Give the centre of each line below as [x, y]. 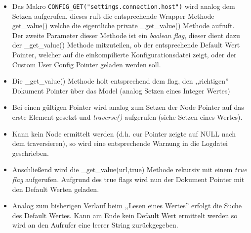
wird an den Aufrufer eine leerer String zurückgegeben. [95, 225]
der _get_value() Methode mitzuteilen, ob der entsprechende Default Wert [126, 45]
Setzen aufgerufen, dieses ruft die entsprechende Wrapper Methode [113, 16]
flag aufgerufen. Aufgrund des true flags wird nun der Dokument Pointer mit [128, 179]
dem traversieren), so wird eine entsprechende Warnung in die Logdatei [120, 143]
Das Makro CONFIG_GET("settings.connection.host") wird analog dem [124, 6]
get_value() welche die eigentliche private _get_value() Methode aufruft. [123, 25]
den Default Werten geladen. [56, 189]
